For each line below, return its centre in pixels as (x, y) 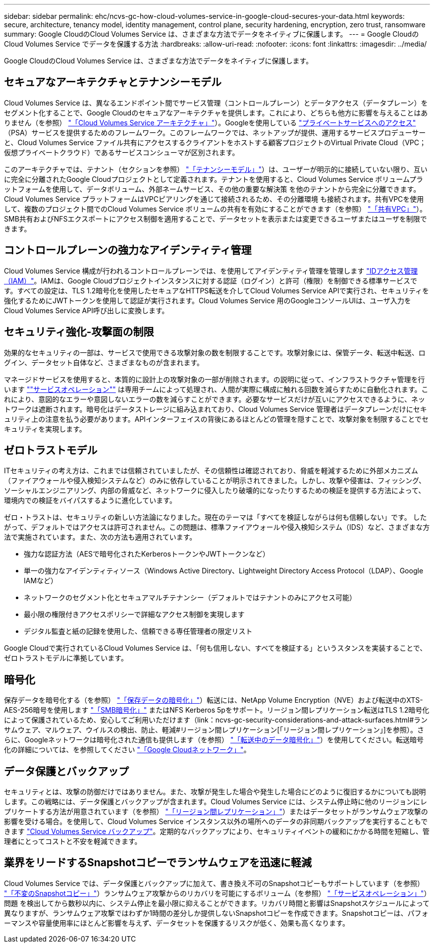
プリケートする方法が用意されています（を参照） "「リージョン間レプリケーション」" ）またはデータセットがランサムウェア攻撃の (216, 812)
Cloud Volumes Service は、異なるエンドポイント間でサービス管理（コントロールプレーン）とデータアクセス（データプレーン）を (216, 103)
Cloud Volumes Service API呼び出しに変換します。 (86, 310)
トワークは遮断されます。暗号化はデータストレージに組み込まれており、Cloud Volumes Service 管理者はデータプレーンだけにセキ (216, 409)
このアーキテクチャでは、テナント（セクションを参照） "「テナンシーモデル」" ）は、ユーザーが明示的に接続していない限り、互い (216, 169)
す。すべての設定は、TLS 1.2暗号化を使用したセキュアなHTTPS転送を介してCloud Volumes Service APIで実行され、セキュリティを (217, 290)
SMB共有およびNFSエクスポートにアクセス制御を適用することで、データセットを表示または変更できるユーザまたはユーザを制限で (216, 219)
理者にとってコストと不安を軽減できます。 (73, 841)
